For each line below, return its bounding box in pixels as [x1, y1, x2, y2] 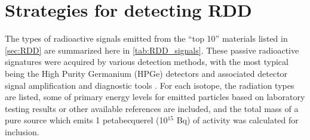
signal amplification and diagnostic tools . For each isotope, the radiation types [5, 79, 294, 91]
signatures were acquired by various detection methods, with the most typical [5, 55, 288, 68]
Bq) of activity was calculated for [176, 114, 299, 126]
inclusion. [5, 125, 39, 138]
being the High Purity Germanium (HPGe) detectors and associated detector [5, 67, 288, 79]
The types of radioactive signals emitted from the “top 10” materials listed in [5, 32, 288, 45]
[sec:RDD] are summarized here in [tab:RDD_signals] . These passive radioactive [5, 43, 299, 56]
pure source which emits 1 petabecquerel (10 [5, 114, 168, 126]
